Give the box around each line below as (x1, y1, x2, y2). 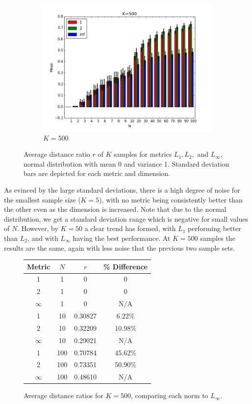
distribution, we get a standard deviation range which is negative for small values (4, 213, 248, 224)
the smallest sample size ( (4, 194, 81, 204)
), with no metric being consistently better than (99, 194, 243, 204)
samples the (200, 232, 235, 243)
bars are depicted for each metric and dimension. (24, 168, 170, 178)
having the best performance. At (73, 232, 171, 243)
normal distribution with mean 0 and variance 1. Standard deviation (24, 158, 229, 169)
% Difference (103, 261, 148, 271)
